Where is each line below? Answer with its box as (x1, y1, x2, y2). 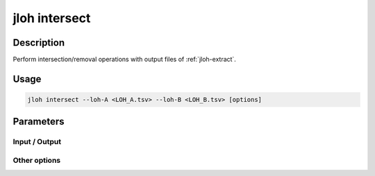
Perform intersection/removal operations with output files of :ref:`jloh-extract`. (12, 55, 236, 64)
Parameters (12, 116, 65, 127)
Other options (12, 156, 61, 165)
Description (12, 37, 65, 49)
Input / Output (12, 137, 62, 147)
